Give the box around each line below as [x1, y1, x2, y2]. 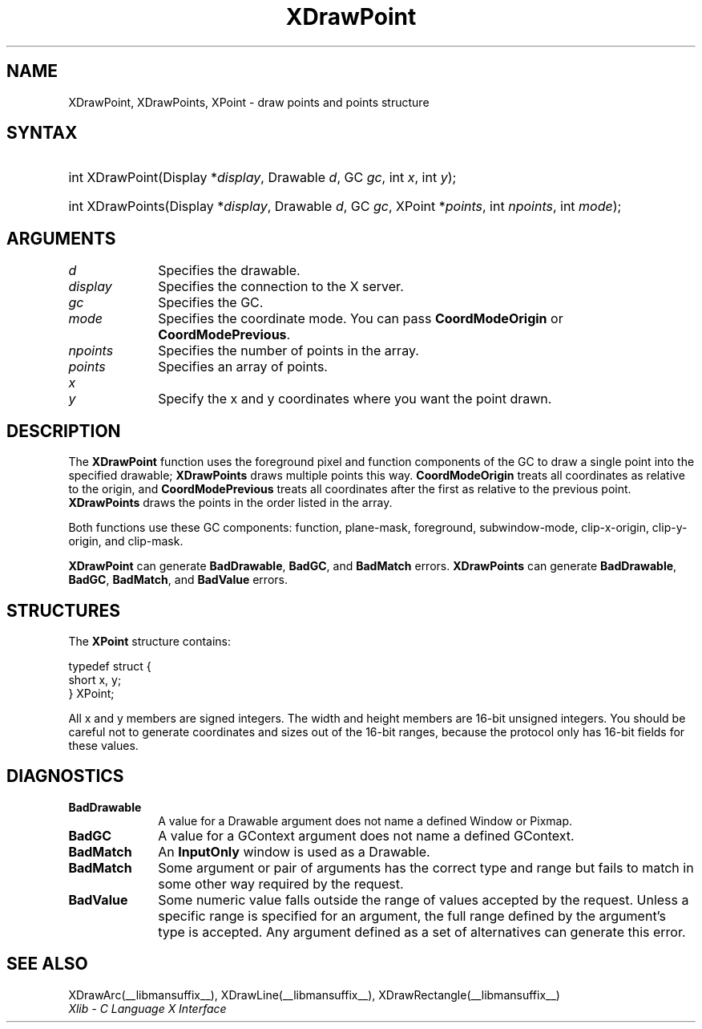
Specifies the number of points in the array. [158, 342, 419, 359]
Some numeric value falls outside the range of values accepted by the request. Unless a [158, 891, 689, 908]
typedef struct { [68, 658, 151, 673]
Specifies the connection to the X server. [158, 278, 404, 295]
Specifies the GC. [158, 294, 264, 311]
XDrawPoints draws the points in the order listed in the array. [68, 496, 393, 510]
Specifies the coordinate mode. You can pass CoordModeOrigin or [158, 310, 563, 327]
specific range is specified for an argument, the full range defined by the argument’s [158, 907, 666, 924]
